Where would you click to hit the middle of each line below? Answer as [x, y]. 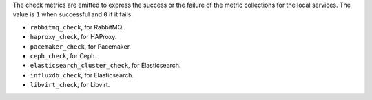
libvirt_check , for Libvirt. [70, 85]
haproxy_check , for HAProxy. [73, 37]
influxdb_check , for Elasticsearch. [82, 75]
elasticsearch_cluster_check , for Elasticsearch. [105, 66]
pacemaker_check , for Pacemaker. [80, 46]
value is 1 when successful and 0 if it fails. [73, 14]
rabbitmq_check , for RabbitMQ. [77, 27]
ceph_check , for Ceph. [63, 55]
